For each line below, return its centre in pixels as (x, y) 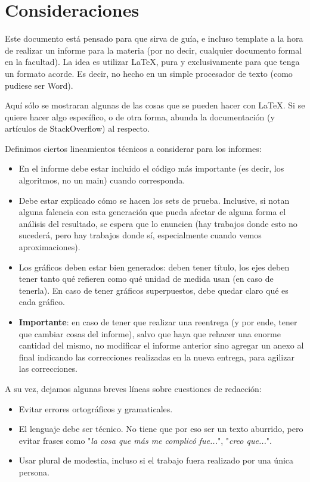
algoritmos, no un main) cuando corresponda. (102, 180)
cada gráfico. (42, 302)
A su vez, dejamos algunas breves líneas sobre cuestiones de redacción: (133, 388)
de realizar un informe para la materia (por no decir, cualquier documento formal (154, 50)
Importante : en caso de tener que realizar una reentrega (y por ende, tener (158, 322)
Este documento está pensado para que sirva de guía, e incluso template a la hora (154, 38)
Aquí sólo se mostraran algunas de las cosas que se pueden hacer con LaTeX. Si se (155, 105)
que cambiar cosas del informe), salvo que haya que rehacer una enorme (150, 333)
